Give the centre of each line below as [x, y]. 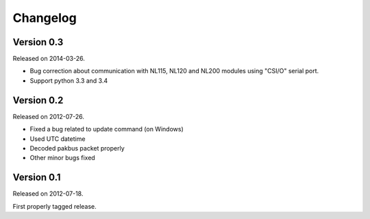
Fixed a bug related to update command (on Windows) [107, 129]
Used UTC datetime [58, 139]
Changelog [45, 18]
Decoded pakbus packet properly [77, 148]
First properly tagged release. [55, 206]
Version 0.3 [38, 42]
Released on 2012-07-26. [49, 116]
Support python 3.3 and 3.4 [69, 80]
